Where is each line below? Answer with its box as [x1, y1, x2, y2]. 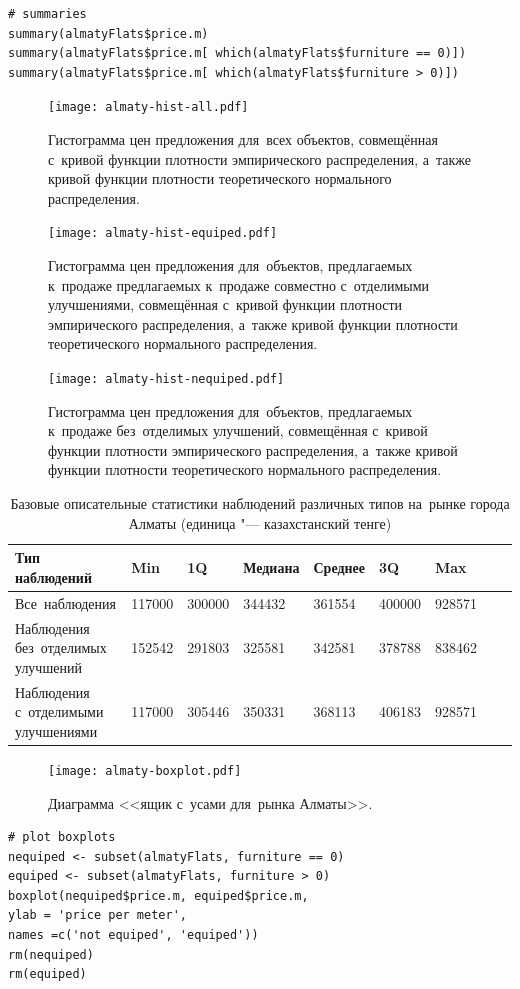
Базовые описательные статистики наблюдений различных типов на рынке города [10, 493, 510, 514]
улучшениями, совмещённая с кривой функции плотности [48, 294, 403, 315]
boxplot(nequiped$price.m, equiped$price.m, [8, 888, 309, 903]
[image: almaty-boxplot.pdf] [48, 763, 242, 778]
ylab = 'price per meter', [8, 908, 187, 923]
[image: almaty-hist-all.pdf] [48, 100, 249, 115]
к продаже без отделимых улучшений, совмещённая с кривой [48, 420, 428, 441]
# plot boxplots [8, 830, 116, 845]
